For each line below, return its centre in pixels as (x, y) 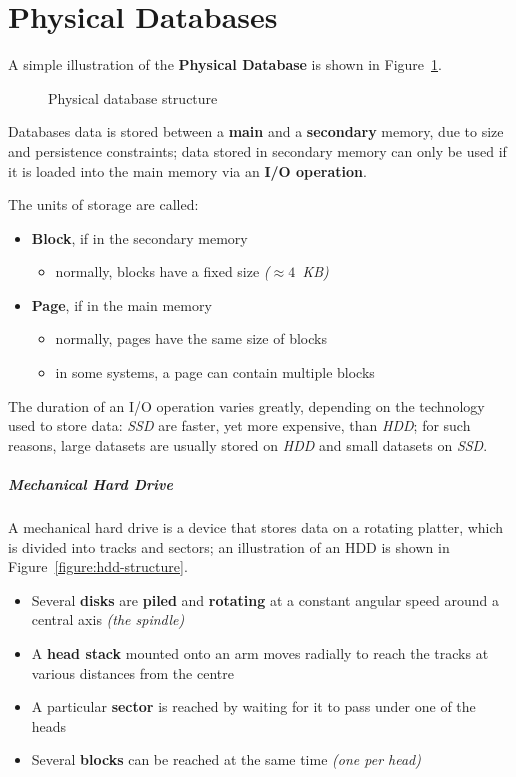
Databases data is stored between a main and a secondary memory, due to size (256, 131)
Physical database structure (133, 97)
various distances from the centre (132, 672)
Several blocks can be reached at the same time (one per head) (226, 759)
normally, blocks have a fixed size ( (162, 271)
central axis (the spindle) (108, 619)
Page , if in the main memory (121, 304)
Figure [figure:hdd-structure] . (98, 566)
